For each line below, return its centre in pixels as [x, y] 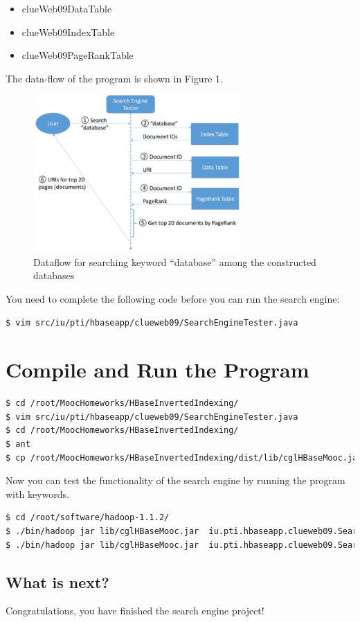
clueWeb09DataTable [67, 8]
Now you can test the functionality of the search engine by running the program [175, 480]
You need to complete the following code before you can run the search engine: [173, 298]
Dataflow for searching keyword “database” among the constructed [175, 261]
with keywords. [37, 494]
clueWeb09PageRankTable [78, 55]
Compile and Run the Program [157, 370]
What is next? [57, 581]
